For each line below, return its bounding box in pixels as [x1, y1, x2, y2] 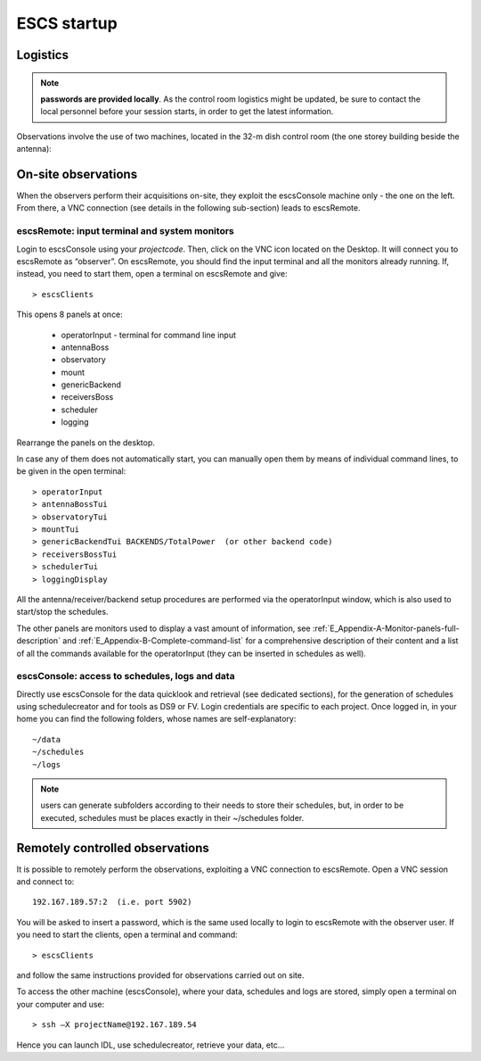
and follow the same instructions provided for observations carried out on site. [16, 970, 305, 981]
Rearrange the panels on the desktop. [16, 437, 156, 448]
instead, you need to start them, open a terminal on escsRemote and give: [16, 269, 288, 279]
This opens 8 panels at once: [16, 309, 124, 320]
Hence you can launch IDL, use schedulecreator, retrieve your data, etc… [16, 1040, 285, 1050]
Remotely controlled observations [16, 840, 209, 856]
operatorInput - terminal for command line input [61, 329, 236, 340]
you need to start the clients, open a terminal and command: [16, 929, 238, 941]
